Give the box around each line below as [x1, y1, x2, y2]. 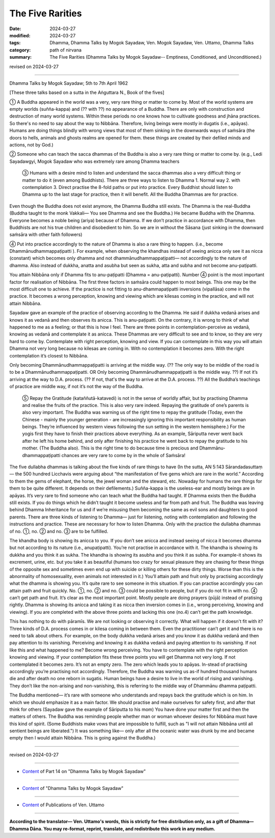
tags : [9, 40, 21, 46]
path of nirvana [49, 46, 81, 53]
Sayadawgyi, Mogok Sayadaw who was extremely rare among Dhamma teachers [9, 158, 180, 164]
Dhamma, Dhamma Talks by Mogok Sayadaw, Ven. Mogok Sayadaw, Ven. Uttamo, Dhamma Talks [49, 40, 254, 46]
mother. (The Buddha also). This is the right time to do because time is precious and [22, 445, 199, 451]
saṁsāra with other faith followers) [9, 231, 82, 237]
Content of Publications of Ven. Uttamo [22, 802, 104, 808]
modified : [9, 32, 31, 38]
